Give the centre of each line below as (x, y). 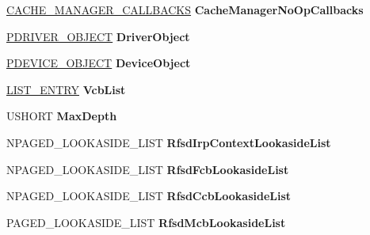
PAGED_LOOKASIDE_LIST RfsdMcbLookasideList (146, 222)
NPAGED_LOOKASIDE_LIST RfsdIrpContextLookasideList (169, 142)
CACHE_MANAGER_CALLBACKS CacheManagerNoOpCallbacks (185, 9)
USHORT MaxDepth (62, 116)
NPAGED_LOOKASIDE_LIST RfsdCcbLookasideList (149, 196)
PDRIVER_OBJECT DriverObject (98, 36)
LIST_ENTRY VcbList (66, 89)
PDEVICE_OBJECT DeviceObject (99, 63)
